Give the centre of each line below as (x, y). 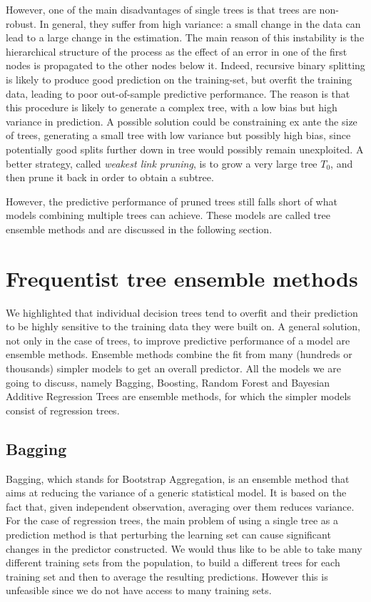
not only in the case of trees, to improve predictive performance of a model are (178, 340)
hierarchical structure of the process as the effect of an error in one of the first (177, 51)
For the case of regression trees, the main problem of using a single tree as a (172, 520)
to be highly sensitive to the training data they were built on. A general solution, (183, 326)
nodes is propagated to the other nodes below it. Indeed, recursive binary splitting (185, 65)
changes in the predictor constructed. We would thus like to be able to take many (184, 548)
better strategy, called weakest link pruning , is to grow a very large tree (162, 163)
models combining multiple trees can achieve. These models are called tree (168, 215)
